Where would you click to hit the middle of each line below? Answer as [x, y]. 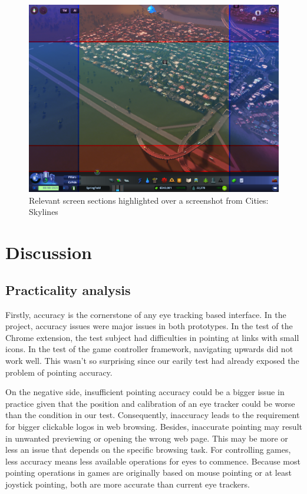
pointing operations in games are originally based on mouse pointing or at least [148, 473]
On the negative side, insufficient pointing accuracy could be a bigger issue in [145, 392]
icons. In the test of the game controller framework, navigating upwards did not [149, 349]
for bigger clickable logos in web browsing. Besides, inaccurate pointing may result [154, 426]
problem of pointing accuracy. [59, 372]
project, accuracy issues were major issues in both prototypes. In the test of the [149, 326]
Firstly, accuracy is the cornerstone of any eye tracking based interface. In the [146, 314]
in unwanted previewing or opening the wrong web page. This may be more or [147, 438]
